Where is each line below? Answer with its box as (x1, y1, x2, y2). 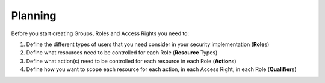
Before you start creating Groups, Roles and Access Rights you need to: (11, 30, 190, 37)
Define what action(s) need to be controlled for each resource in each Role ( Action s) (26, 57, 237, 64)
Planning (11, 9, 57, 22)
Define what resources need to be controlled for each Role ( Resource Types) (26, 49, 218, 56)
